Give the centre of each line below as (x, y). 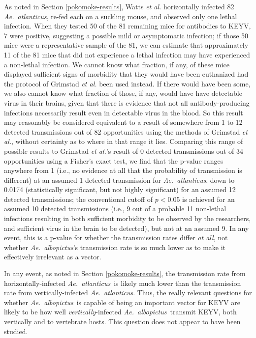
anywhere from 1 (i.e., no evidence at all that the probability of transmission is (123, 170)
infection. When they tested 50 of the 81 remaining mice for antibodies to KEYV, (128, 26)
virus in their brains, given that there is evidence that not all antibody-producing (127, 102)
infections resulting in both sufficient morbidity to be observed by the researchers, (128, 218)
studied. (16, 331)
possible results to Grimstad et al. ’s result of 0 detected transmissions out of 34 (124, 151)
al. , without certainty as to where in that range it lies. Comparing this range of (124, 141)
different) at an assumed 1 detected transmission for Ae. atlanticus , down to (119, 180)
